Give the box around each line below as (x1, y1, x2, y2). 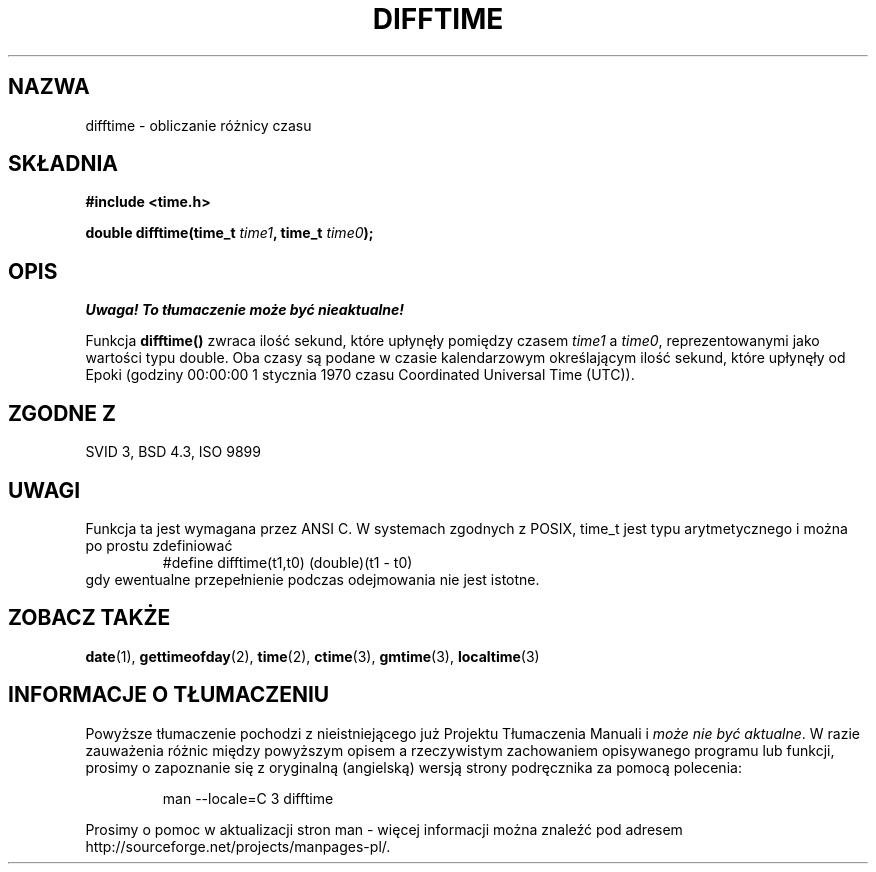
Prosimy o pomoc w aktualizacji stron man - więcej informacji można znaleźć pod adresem (85, 820, 683, 838)
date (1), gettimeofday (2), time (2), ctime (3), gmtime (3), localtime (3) (85, 647, 540, 665)
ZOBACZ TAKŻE (8, 605, 171, 631)
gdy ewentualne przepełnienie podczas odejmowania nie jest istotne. (85, 570, 540, 588)
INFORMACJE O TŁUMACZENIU (8, 682, 330, 708)
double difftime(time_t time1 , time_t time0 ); (85, 224, 374, 242)
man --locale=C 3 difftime (162, 789, 334, 807)
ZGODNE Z (8, 400, 117, 426)
